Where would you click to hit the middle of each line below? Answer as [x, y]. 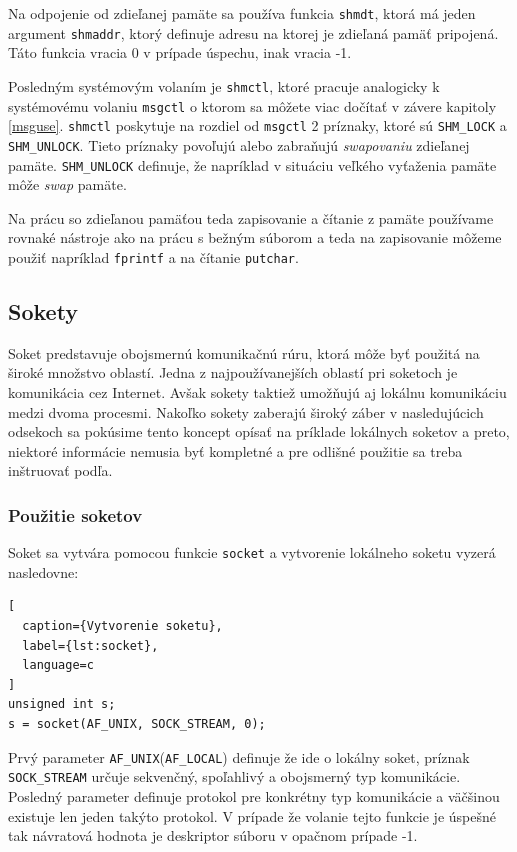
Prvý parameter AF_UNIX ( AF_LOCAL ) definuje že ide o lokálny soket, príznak [239, 756]
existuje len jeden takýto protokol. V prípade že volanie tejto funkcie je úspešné [252, 815]
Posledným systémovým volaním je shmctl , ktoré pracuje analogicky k [224, 85]
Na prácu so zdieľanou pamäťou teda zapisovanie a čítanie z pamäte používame [251, 217]
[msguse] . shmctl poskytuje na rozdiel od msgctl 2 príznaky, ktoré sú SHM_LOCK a [257, 125]
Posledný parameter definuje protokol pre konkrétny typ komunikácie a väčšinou [254, 795]
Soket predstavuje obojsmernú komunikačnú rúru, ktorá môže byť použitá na [244, 352]
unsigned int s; [62, 704]
